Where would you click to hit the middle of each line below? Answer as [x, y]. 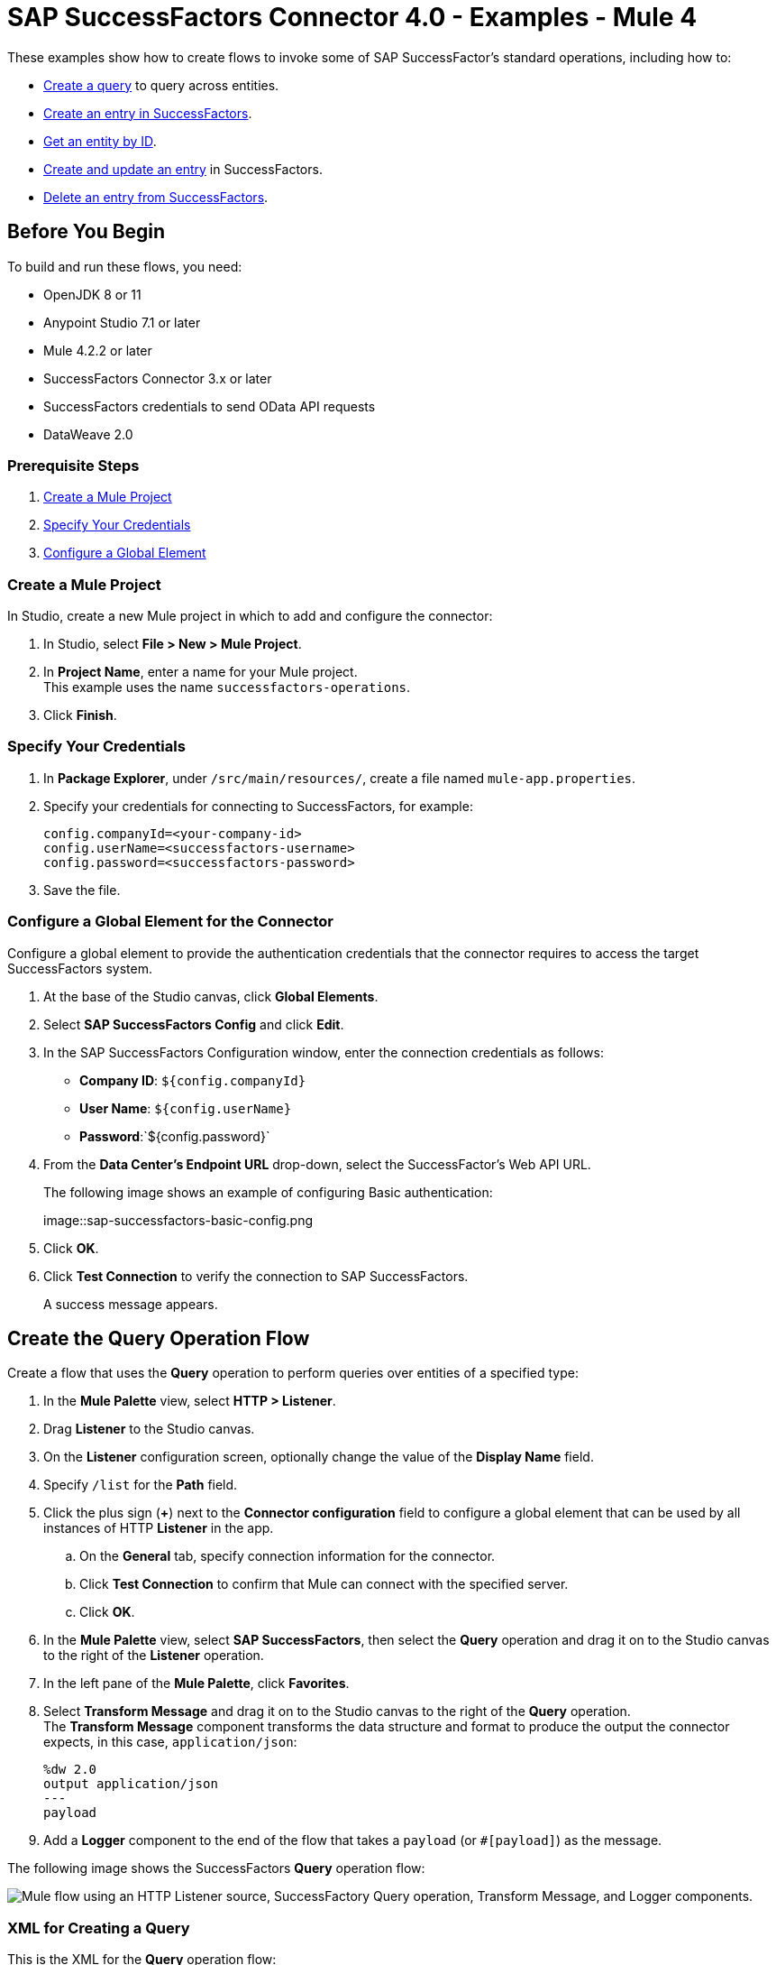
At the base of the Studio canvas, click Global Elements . [211, 996]
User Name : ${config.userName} [186, 1108]
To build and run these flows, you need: [125, 266]
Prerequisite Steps [73, 465]
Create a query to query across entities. [161, 85]
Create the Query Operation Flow [159, 1339]
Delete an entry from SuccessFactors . [156, 197]
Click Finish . [80, 715]
